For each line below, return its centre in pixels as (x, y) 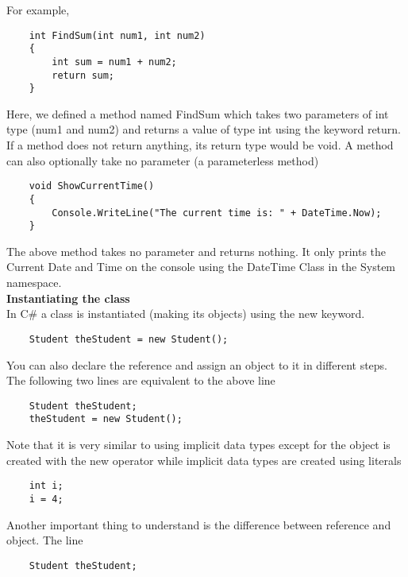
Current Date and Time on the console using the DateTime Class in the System (201, 267)
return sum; (83, 75)
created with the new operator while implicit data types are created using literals (204, 460)
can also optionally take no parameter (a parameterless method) (163, 160)
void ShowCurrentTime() (92, 186)
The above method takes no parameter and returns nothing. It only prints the (196, 251)
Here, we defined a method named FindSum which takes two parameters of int (198, 113)
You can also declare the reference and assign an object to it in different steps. (197, 364)
